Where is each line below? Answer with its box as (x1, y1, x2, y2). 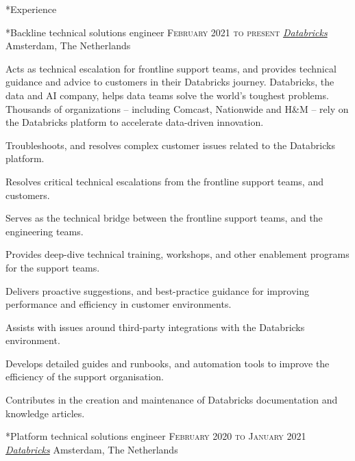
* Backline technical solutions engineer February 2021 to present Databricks (5, 25, 328, 39)
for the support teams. (5, 260, 100, 274)
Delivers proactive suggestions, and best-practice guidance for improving (5, 283, 309, 298)
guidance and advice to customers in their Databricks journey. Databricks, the (5, 75, 334, 89)
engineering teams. (5, 224, 84, 238)
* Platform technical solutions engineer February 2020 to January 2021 (5, 429, 306, 443)
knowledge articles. (5, 406, 85, 420)
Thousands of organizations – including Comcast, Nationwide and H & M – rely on (5, 101, 349, 116)
